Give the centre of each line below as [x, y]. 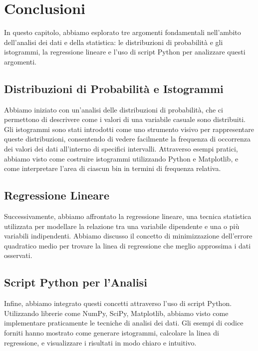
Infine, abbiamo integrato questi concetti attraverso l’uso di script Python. [118, 303]
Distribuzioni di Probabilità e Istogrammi [114, 88]
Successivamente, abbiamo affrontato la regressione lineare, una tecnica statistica [128, 216]
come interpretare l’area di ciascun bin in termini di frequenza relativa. [113, 168]
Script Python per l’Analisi [76, 282]
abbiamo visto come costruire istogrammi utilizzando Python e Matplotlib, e [121, 158]
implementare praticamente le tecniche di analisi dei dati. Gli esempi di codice [124, 323]
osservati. [18, 255]
